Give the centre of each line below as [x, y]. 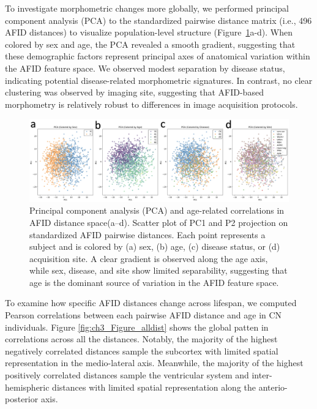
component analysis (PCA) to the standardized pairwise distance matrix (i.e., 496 [158, 20]
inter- [262, 375]
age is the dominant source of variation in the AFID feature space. [154, 282]
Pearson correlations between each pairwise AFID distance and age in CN [144, 315]
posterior [22, 399]
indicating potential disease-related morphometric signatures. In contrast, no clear [159, 80]
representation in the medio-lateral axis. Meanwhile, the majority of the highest [154, 363]
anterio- [273, 387]
